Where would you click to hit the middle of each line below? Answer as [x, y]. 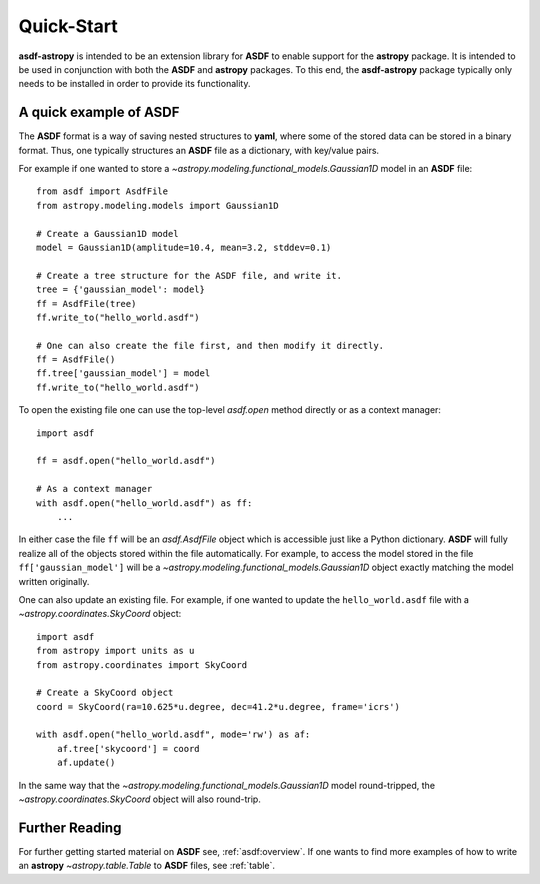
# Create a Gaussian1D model [107, 233]
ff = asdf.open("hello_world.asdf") [126, 461]
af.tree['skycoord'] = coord [128, 748]
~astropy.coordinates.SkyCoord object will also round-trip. [140, 799]
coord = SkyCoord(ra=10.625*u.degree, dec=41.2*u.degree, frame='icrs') [218, 706]
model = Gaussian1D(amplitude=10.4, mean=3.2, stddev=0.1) [184, 247]
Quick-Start [68, 26]
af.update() [86, 763]
